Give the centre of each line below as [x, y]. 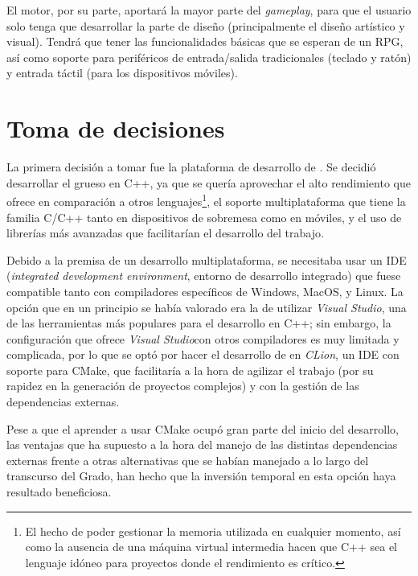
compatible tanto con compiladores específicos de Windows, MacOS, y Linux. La [205, 291]
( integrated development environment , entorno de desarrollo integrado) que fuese [204, 276]
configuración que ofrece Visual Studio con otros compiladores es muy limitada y [203, 338]
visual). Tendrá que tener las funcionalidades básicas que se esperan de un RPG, [205, 41]
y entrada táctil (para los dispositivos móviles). [122, 73]
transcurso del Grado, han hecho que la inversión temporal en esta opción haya [201, 476]
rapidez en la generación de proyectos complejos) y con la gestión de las [183, 386]
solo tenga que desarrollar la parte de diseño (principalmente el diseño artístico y [206, 25]
